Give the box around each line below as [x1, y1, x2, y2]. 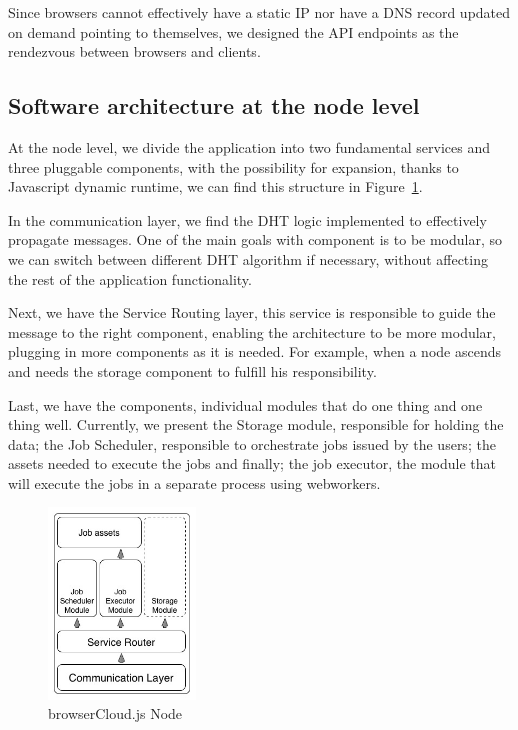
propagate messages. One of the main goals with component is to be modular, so [8, 229, 503, 250]
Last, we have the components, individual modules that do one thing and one [8, 394, 483, 415]
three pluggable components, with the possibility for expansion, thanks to [8, 156, 459, 177]
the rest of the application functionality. [8, 268, 252, 289]
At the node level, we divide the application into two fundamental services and [8, 136, 491, 157]
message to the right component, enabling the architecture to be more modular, [8, 321, 496, 342]
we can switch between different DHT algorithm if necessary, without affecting [8, 248, 488, 269]
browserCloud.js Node [48, 703, 183, 724]
